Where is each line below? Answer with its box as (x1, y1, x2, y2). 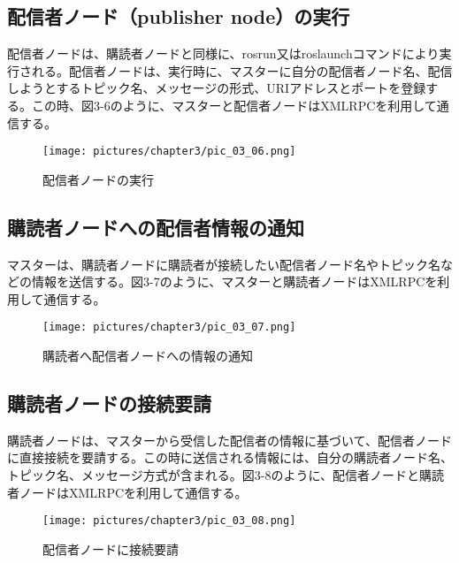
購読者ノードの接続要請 (7, 390, 211, 417)
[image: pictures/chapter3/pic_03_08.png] (42, 514, 296, 528)
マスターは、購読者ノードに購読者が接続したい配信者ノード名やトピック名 (7, 255, 440, 273)
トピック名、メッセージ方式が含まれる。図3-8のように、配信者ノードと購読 (7, 466, 444, 484)
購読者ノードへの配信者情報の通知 (7, 213, 304, 240)
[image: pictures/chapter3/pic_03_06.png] (42, 145, 296, 158)
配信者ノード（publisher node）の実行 (7, 3, 350, 30)
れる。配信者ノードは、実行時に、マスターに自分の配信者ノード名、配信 (31, 61, 453, 80)
